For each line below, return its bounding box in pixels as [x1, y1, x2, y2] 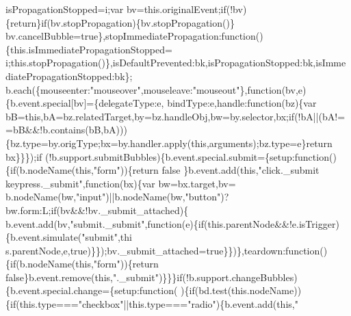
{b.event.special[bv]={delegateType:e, [5, 96, 164, 110]
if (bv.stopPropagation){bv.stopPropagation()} [41, 15, 235, 29]
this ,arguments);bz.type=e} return [191, 135, 333, 150]
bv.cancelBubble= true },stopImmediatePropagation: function [5, 29, 256, 43]
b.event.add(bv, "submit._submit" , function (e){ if [5, 216, 204, 231]
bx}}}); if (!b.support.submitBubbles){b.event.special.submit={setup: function [5, 149, 329, 163]
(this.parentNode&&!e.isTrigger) [203, 216, 339, 231]
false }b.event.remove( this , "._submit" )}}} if [5, 269, 183, 284]
